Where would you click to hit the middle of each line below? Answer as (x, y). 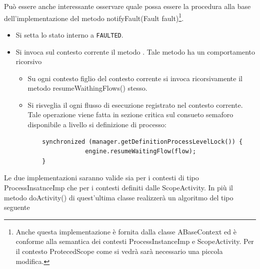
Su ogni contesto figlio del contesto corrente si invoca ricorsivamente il (135, 78)
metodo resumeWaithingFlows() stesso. (87, 88)
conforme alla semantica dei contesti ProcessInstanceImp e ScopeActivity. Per (135, 241)
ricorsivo (29, 61)
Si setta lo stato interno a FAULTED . (69, 34)
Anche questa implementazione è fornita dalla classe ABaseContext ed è (126, 231)
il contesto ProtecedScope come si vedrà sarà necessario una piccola (119, 251)
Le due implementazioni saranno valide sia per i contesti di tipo (101, 178)
